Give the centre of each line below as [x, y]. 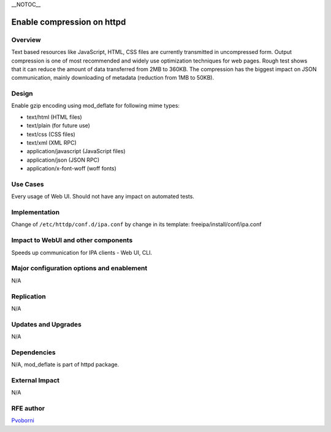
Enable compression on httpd [69, 22]
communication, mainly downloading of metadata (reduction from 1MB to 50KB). [113, 78]
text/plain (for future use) [58, 126]
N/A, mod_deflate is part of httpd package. [65, 365]
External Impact [36, 380]
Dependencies [34, 352]
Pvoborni [23, 420]
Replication [29, 296]
